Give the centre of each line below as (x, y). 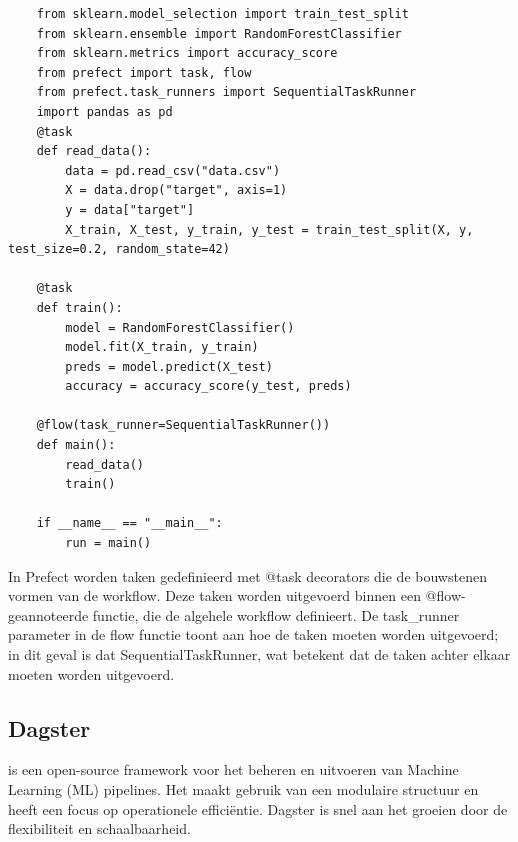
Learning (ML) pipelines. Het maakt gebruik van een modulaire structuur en (243, 788)
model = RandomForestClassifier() (180, 327)
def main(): (76, 445)
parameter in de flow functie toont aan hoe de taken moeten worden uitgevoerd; (253, 634)
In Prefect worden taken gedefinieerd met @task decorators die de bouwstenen (247, 575)
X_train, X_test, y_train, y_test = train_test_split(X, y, (269, 229)
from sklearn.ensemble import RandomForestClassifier (219, 33)
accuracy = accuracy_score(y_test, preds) (208, 386)
